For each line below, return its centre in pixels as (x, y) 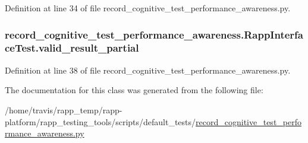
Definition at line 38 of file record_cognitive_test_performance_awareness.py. (148, 70)
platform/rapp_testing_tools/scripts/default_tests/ (100, 121)
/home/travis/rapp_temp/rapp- (64, 109)
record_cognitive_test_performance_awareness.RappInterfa (154, 34)
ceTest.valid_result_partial (72, 48)
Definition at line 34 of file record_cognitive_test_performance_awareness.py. (148, 8)
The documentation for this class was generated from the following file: (134, 90)
